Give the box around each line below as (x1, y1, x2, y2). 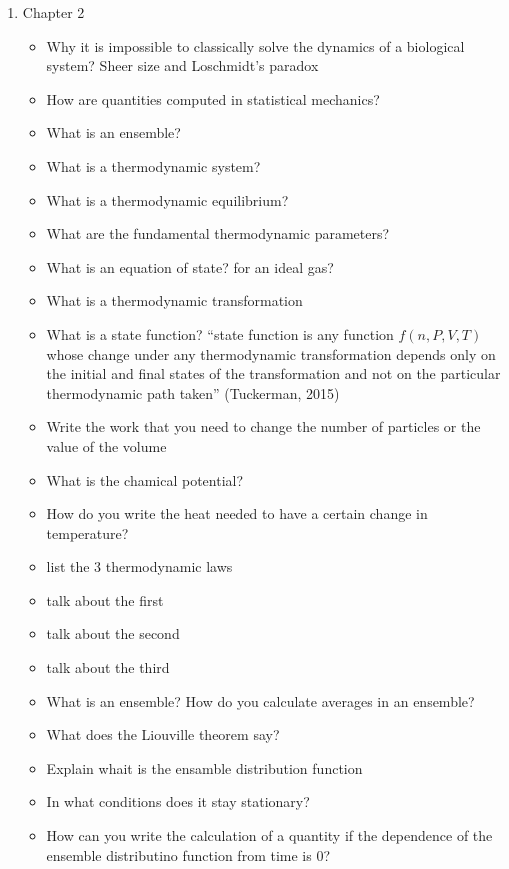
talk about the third (46, 657, 170, 678)
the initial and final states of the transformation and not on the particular (46, 363, 501, 384)
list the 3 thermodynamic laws (46, 556, 233, 577)
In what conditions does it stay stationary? (46, 791, 310, 812)
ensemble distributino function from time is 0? (46, 844, 331, 865)
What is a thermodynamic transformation (46, 290, 303, 311)
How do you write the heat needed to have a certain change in (46, 503, 428, 524)
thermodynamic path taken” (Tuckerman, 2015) (46, 382, 340, 403)
